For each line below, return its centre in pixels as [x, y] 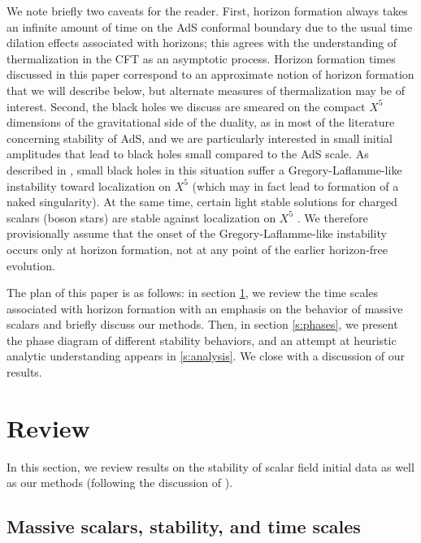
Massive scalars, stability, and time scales [184, 526]
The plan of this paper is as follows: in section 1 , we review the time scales [193, 293]
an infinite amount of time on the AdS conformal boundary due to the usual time [210, 26]
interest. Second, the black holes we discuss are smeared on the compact [186, 106]
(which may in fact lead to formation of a [295, 185]
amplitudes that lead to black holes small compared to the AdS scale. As [188, 154]
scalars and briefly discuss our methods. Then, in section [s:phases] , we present [202, 324]
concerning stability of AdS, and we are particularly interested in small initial [200, 138]
